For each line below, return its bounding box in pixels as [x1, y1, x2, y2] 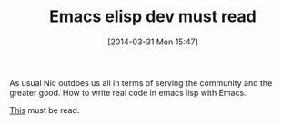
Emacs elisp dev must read [49, 6, 257, 27]
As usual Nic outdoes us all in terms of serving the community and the [9, 77, 273, 88]
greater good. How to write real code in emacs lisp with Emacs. [9, 87, 247, 98]
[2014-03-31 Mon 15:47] [107, 36, 198, 47]
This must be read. [9, 104, 80, 115]
